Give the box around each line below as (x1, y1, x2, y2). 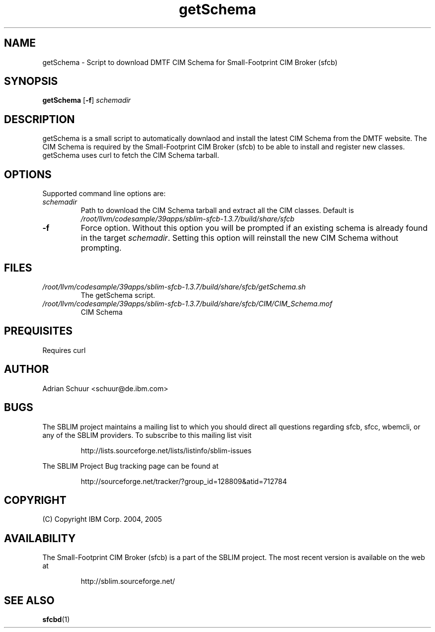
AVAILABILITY (4, 532, 76, 545)
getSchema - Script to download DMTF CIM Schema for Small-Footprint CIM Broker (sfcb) (42, 58, 338, 67)
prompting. (80, 243, 122, 253)
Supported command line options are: (42, 189, 166, 198)
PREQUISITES (4, 325, 72, 338)
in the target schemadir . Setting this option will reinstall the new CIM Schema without (80, 233, 399, 243)
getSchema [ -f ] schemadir (42, 96, 131, 105)
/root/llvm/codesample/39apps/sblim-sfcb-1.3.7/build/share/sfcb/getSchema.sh (42, 282, 306, 291)
